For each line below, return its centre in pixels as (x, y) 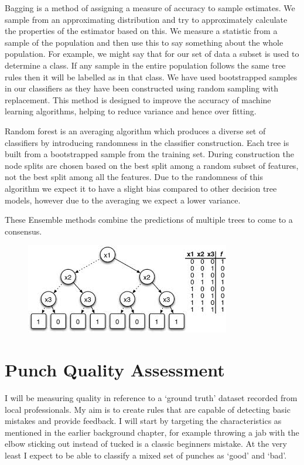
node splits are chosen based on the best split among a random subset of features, (152, 165)
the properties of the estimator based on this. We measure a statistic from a (141, 31)
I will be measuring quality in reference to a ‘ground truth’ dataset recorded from (151, 398)
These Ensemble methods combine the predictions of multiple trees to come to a (149, 220)
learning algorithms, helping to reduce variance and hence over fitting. (131, 111)
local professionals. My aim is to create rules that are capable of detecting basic (148, 409)
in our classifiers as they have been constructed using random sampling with (141, 88)
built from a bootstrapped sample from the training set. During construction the (149, 154)
